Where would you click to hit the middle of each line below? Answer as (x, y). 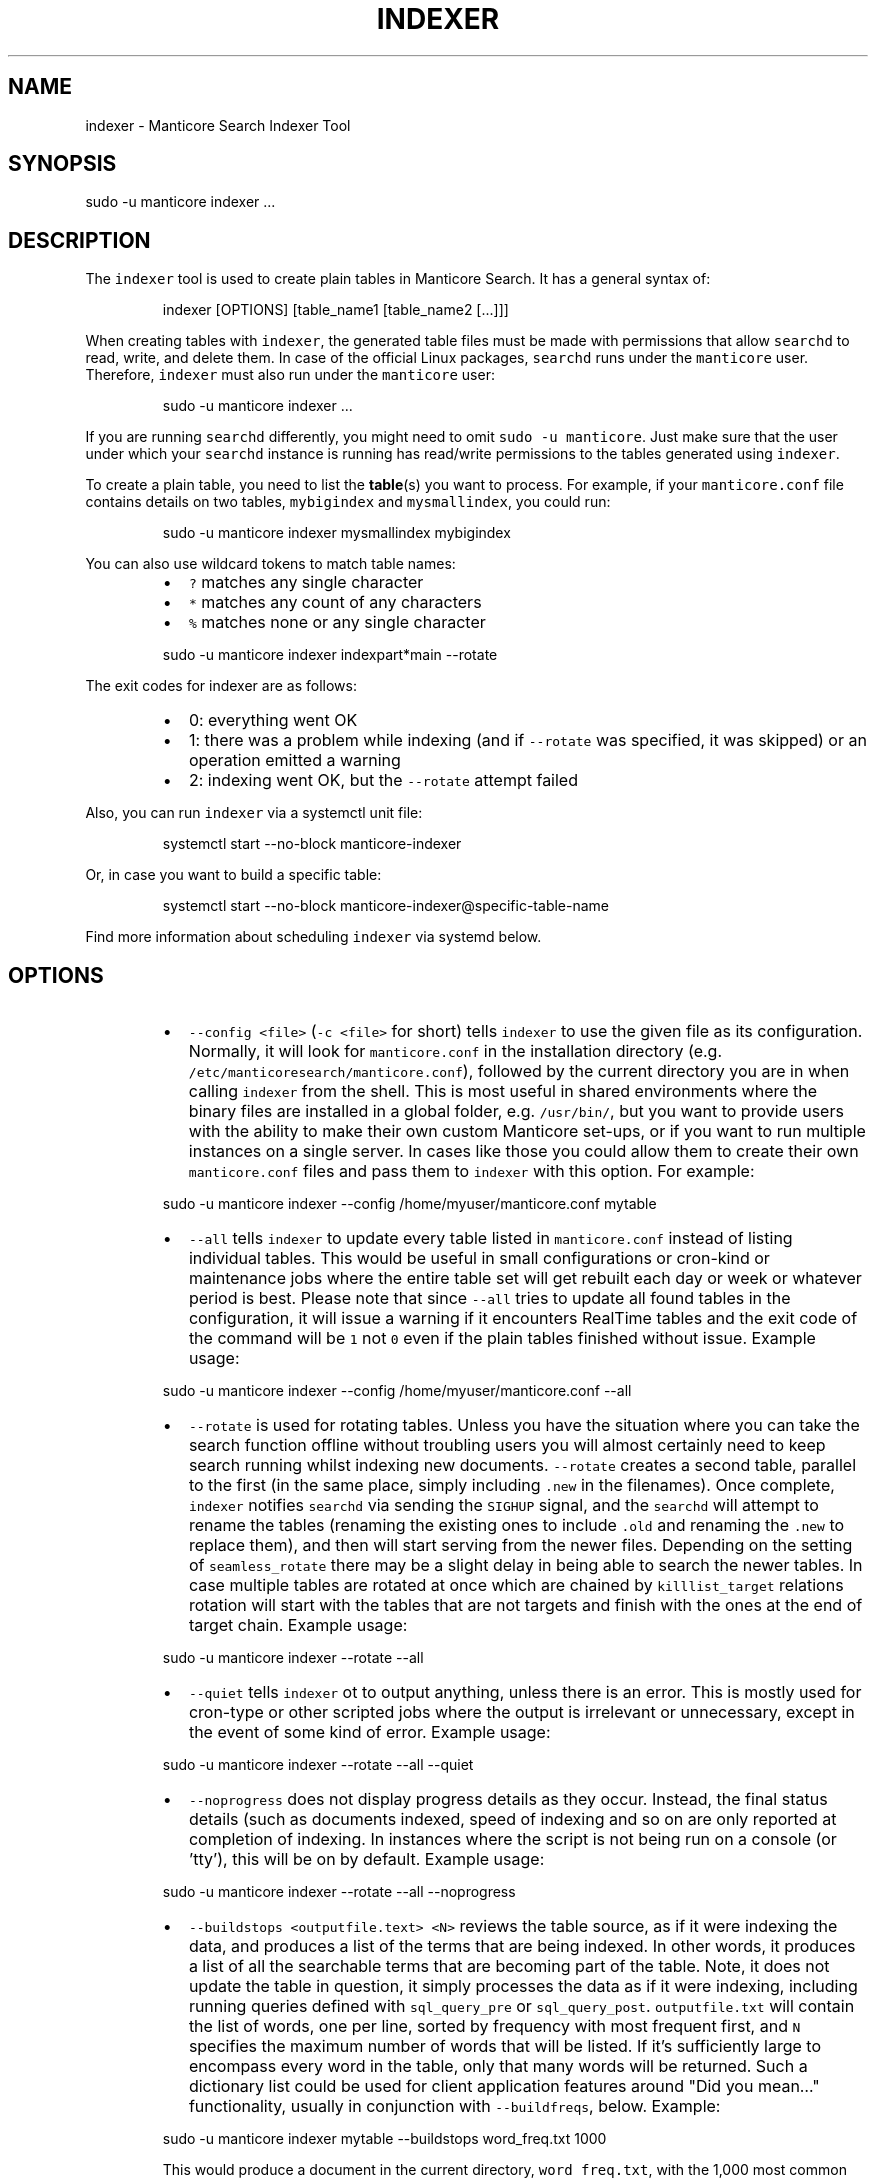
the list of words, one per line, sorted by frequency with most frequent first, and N (494, 2026)
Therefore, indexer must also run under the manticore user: (290, 375)
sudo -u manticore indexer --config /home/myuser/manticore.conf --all (397, 1391)
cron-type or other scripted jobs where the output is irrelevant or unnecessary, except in (521, 1712)
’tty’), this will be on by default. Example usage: (366, 1859)
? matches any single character (306, 582)
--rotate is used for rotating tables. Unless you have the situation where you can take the (524, 1425)
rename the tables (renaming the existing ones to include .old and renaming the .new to (516, 1525)
